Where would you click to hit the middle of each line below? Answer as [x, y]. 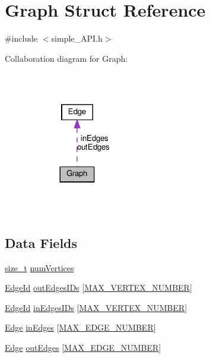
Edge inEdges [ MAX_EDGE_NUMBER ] [80, 327]
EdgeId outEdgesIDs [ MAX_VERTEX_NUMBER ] [98, 288]
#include [21, 38]
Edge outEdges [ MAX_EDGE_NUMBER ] [83, 347]
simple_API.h [77, 38]
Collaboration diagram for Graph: [66, 58]
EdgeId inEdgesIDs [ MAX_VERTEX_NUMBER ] [96, 307]
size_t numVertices [39, 267]
